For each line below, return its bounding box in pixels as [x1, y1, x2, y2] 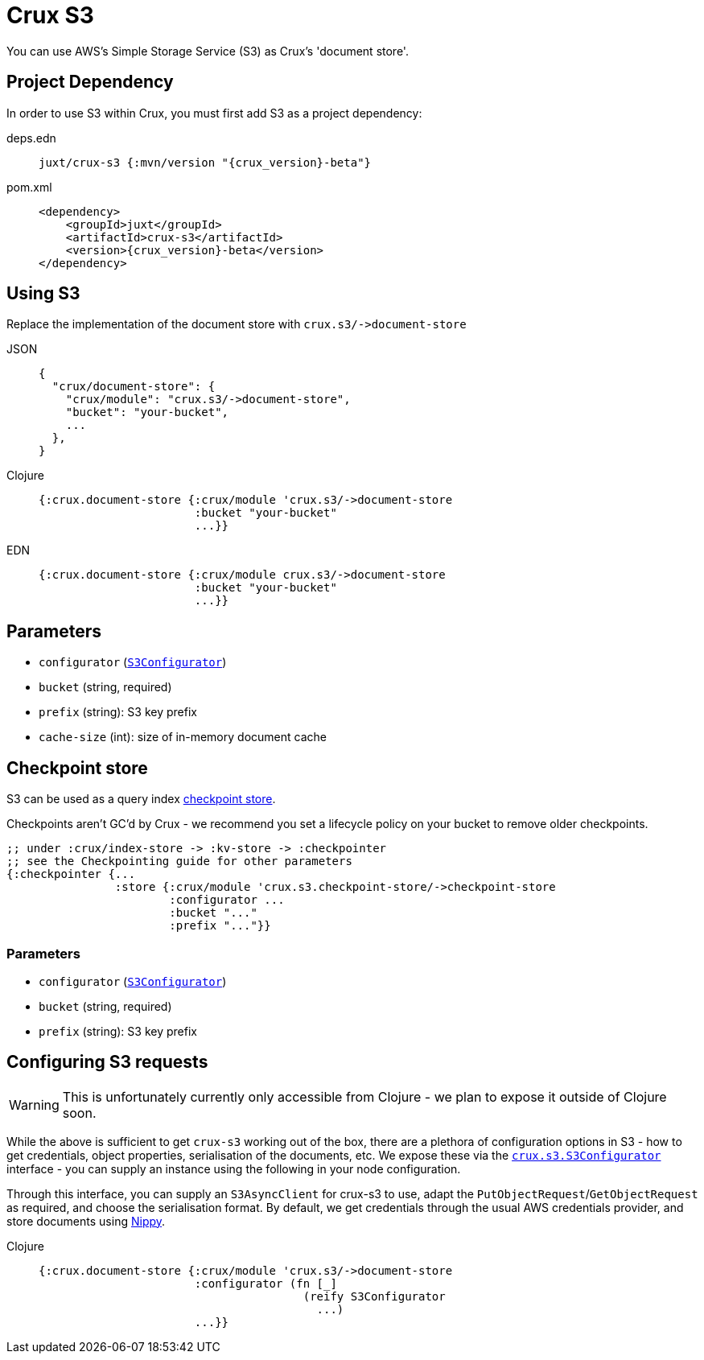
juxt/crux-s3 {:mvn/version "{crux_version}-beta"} [39, 155, 372, 169]
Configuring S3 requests [6, 1052, 208, 1073]
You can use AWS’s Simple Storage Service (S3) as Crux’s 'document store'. [6, 43, 409, 58]
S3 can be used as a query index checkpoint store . [6, 792, 276, 806]
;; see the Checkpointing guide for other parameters [6, 855, 352, 868]
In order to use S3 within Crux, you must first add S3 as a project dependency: [6, 105, 422, 120]
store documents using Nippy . [6, 1214, 166, 1228]
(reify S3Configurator [303, 1289, 446, 1303]
